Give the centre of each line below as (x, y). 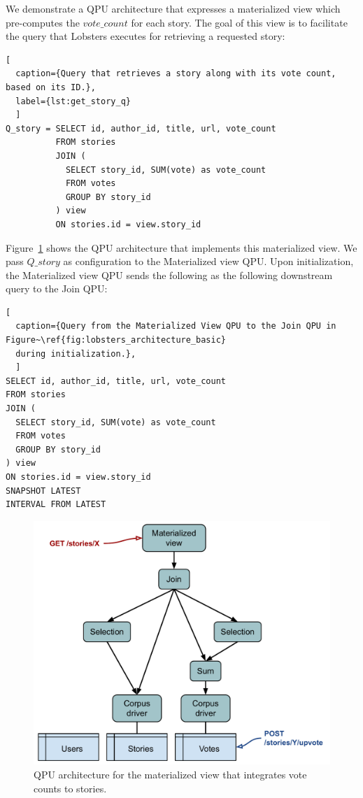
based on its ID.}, (51, 87)
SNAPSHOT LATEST (43, 491)
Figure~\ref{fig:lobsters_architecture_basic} (116, 340)
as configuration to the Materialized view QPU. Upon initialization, (208, 261)
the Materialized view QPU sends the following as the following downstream (169, 275)
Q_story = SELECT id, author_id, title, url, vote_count (141, 128)
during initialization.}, (76, 354)
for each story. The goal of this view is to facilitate (239, 22)
